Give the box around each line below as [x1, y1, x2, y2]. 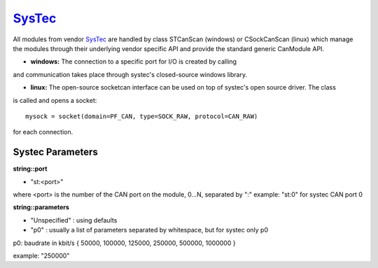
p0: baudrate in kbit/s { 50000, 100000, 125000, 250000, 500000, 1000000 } [13, 239, 236, 247]
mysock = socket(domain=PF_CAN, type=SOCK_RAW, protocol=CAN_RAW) [25, 112, 258, 120]
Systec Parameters [13, 146, 98, 158]
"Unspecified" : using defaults [30, 216, 118, 224]
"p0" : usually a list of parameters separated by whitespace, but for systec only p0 [30, 226, 269, 234]
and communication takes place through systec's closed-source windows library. [13, 70, 248, 78]
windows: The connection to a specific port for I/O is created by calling [30, 57, 237, 66]
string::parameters [13, 203, 70, 211]
